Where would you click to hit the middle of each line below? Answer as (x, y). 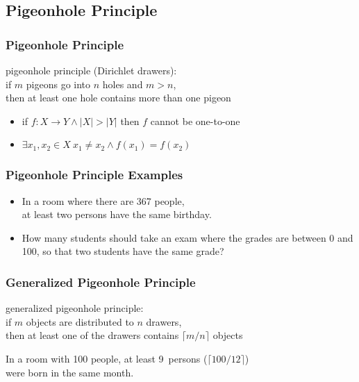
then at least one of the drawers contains (92, 335)
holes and (123, 84)
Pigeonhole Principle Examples (94, 175)
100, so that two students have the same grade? (123, 251)
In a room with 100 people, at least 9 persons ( (107, 358)
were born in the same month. (70, 372)
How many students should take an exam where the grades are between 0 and (187, 237)
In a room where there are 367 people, (103, 200)
